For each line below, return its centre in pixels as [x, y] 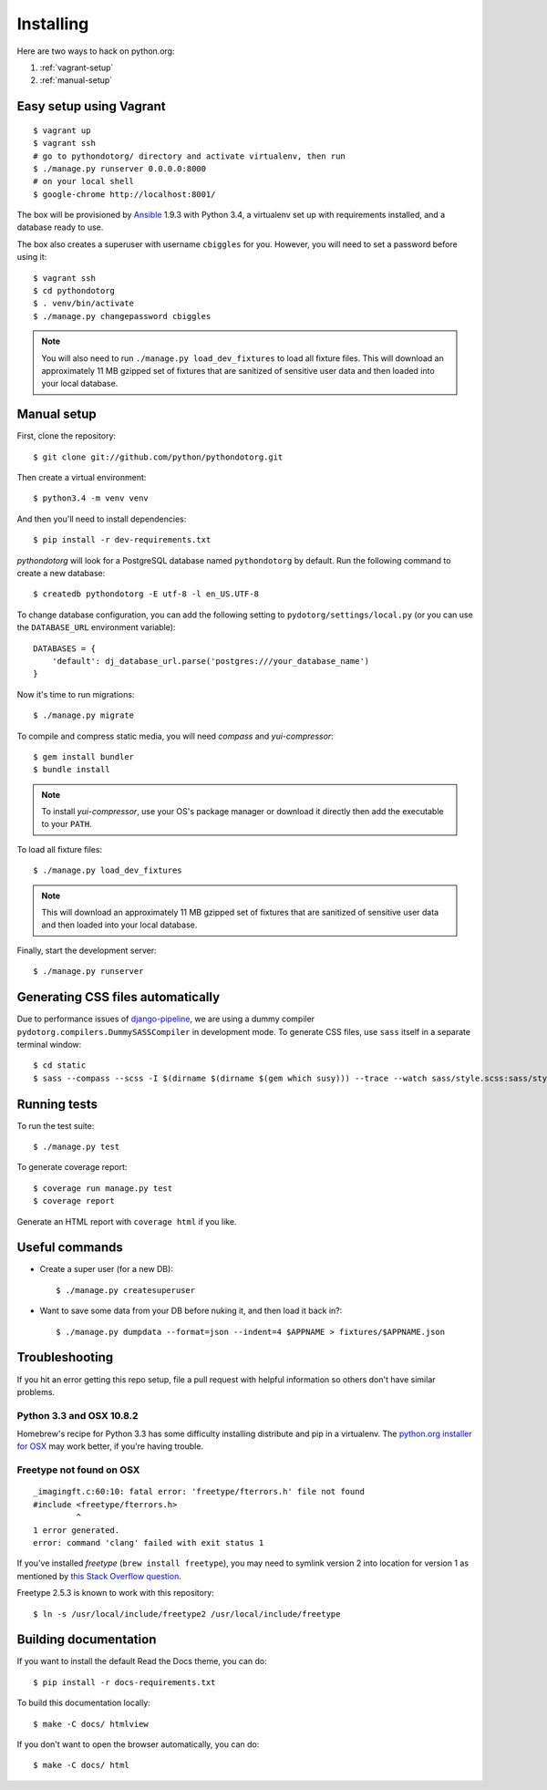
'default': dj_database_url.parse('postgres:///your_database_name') [211, 661]
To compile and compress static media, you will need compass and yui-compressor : [175, 736]
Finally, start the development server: [87, 950]
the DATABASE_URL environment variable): [96, 627]
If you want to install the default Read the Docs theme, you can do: [142, 1661]
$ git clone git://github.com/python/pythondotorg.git [158, 457]
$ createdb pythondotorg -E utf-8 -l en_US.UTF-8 [146, 594]
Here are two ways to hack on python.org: [96, 51]
